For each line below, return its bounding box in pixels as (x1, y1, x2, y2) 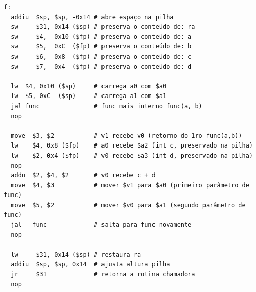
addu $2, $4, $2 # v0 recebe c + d (11, 172, 156, 179)
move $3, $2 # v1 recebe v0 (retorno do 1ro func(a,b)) (11, 132, 242, 139)
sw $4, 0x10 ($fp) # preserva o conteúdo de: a (11, 33, 192, 40)
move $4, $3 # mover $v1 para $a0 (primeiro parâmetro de (11, 181, 249, 189)
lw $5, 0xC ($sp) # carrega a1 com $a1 (11, 92, 167, 100)
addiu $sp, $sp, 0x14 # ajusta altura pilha (11, 261, 170, 268)
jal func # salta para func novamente (11, 221, 192, 229)
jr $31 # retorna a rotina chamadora (11, 271, 195, 278)
